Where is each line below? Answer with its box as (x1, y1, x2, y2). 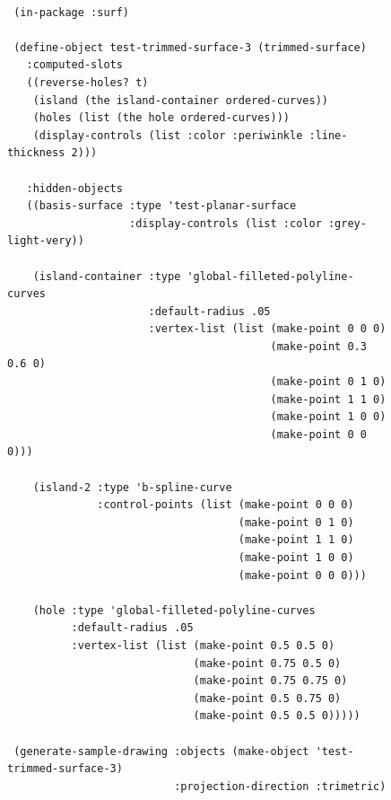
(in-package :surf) (13, 5, 130, 19)
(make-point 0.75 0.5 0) (193, 656, 342, 670)
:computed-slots (26, 58, 123, 72)
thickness (7, 146, 65, 160)
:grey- (327, 216, 367, 230)
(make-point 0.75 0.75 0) (193, 674, 348, 688)
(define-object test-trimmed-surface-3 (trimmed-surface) (13, 40, 367, 54)
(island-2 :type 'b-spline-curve (32, 480, 232, 494)
